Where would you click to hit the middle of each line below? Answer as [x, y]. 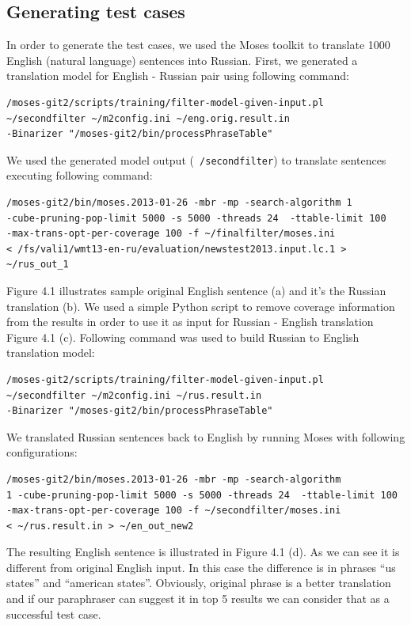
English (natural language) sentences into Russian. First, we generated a [182, 60]
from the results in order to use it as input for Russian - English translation [190, 322]
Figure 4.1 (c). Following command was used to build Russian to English [183, 337]
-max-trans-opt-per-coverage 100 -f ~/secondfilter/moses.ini [174, 511]
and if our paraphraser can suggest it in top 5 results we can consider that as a [198, 598]
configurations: [42, 452]
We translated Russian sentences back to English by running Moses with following [206, 436]
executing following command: [80, 175]
